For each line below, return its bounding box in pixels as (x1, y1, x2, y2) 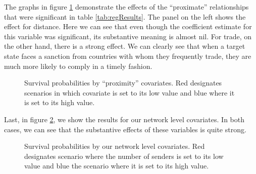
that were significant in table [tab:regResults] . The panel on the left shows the (4, 11, 246, 22)
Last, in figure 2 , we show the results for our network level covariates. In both (4, 114, 245, 124)
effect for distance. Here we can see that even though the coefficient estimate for (4, 21, 252, 32)
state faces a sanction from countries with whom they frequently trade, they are (4, 50, 251, 61)
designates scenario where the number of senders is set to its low (24, 150, 224, 161)
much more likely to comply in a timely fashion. (4, 60, 152, 71)
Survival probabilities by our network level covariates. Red (24, 141, 205, 151)
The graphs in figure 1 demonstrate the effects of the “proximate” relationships (4, 2, 249, 12)
